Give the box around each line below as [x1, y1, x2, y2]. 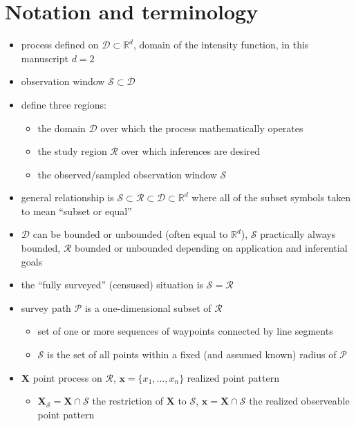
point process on [32, 370, 102, 385]
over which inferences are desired [121, 144, 261, 158]
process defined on [21, 37, 99, 52]
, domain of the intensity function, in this [133, 37, 309, 52]
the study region [37, 144, 107, 158]
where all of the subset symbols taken [191, 190, 351, 205]
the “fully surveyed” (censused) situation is [21, 277, 204, 292]
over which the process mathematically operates [100, 120, 303, 135]
